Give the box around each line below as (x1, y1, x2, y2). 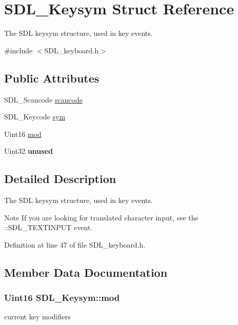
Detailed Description (4, 171, 116, 187)
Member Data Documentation (4, 264, 168, 280)
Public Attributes (4, 70, 100, 86)
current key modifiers (4, 311, 71, 322)
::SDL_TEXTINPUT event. (4, 222, 93, 233)
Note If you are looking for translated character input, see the (4, 212, 199, 222)
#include (4, 45, 33, 55)
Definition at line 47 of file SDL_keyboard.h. (4, 239, 146, 250)
